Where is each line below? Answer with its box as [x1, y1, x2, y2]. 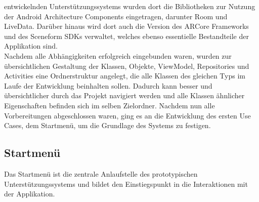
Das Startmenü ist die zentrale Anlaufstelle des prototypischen [4, 168, 198, 179]
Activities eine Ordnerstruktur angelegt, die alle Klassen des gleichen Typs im [4, 70, 245, 81]
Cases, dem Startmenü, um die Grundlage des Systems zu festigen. [4, 120, 211, 131]
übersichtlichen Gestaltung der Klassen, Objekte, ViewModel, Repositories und [4, 60, 249, 71]
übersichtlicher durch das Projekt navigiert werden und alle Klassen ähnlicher [4, 90, 245, 101]
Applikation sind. [4, 41, 58, 51]
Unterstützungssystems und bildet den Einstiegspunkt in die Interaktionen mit [4, 178, 248, 189]
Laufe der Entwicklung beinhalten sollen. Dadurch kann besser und [4, 80, 212, 91]
